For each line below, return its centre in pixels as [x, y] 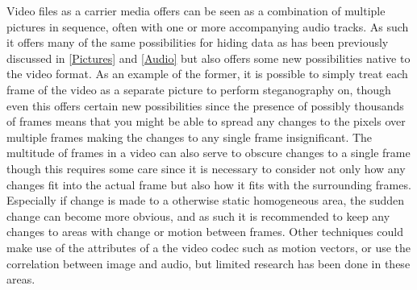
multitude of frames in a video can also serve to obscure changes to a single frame [208, 153]
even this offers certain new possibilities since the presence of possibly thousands [205, 105]
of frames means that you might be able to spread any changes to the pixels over [206, 121]
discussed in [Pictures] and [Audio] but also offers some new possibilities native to [208, 58]
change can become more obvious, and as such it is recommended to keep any [198, 215]
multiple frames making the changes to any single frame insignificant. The [190, 137]
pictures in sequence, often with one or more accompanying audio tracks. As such [208, 26]
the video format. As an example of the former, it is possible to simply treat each [207, 74]
